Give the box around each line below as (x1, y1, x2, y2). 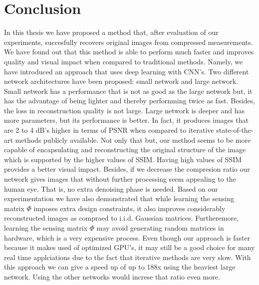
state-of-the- (216, 125, 254, 135)
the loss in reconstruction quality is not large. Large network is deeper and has (4, 105, 245, 115)
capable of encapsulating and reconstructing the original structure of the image (4, 144, 246, 155)
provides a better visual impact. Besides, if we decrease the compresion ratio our (4, 164, 250, 174)
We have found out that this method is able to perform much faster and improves (4, 46, 254, 57)
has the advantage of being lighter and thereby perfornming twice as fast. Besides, (4, 95, 256, 106)
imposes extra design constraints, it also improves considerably (33, 203, 226, 213)
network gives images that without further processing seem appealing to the (4, 174, 236, 184)
